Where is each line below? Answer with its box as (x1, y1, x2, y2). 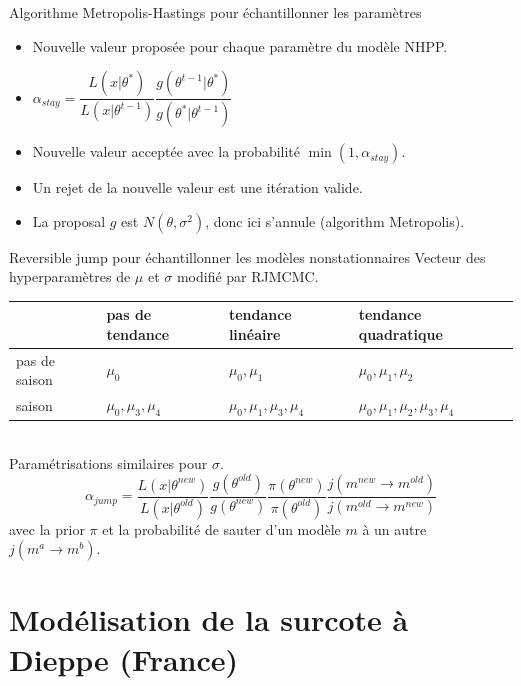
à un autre (362, 518, 427, 539)
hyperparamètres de (9, 266, 131, 287)
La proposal (32, 210, 106, 231)
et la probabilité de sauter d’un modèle (102, 518, 341, 539)
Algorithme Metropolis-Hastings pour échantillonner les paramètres (9, 2, 422, 22)
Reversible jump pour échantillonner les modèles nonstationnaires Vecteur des (9, 246, 486, 267)
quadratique (358, 323, 443, 344)
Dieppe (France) (9, 638, 239, 679)
